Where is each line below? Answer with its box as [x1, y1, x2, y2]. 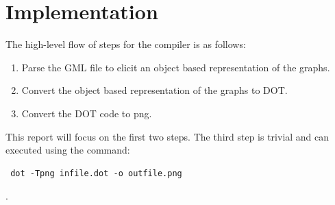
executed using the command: [5, 143, 130, 157]
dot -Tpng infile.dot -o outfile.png [10, 168, 182, 178]
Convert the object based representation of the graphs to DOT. [21, 83, 288, 97]
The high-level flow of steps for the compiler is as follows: [5, 37, 246, 51]
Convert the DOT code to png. [21, 106, 152, 120]
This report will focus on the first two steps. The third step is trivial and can [5, 129, 330, 143]
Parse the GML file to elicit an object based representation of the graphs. [21, 60, 330, 74]
